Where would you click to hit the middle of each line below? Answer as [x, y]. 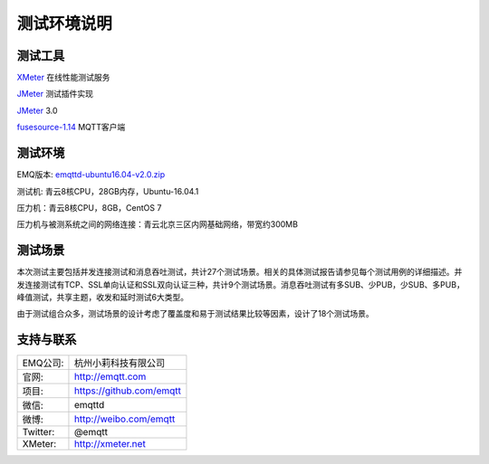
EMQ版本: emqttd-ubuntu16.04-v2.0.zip [91, 175]
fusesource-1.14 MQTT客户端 [71, 128]
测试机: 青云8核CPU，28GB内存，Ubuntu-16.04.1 [108, 191]
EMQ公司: [43, 364]
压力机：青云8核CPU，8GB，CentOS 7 [89, 207]
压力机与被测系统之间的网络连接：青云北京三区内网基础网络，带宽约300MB [158, 224]
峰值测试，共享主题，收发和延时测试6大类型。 [103, 297]
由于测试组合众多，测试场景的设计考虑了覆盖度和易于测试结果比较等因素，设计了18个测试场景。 [196, 314]
